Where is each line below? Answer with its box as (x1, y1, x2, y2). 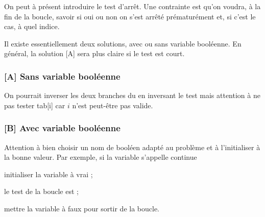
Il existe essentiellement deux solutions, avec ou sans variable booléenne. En (4, 38, 242, 49)
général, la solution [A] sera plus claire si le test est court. (4, 48, 185, 59)
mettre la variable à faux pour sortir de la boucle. (4, 203, 160, 213)
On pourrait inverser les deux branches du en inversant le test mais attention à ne (4, 90, 260, 101)
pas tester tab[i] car (4, 100, 65, 110)
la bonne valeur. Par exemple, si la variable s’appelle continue (4, 152, 197, 162)
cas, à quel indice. (4, 21, 60, 32)
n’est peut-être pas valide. (72, 100, 153, 110)
